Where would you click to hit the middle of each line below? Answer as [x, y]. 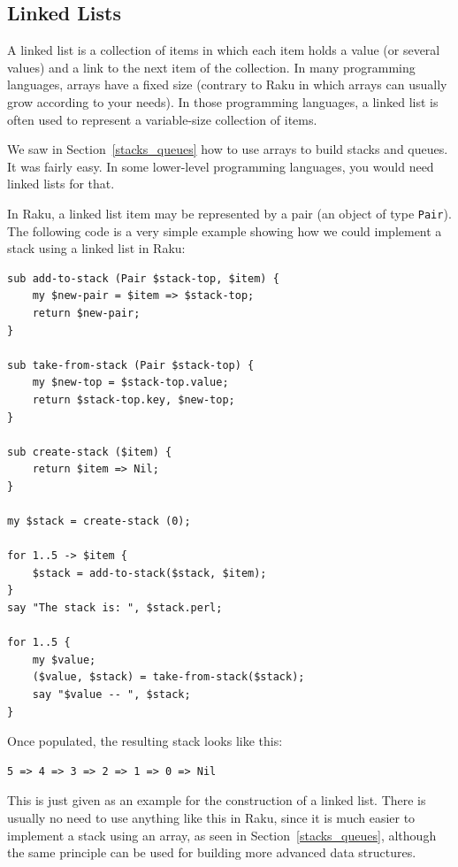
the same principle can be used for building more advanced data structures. [212, 852]
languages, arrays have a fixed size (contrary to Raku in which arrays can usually [227, 84]
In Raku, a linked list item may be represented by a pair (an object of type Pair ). [229, 213]
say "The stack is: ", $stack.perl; [115, 608]
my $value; [64, 660]
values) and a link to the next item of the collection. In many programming [211, 67]
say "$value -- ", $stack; [111, 695]
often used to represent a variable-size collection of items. [162, 119]
